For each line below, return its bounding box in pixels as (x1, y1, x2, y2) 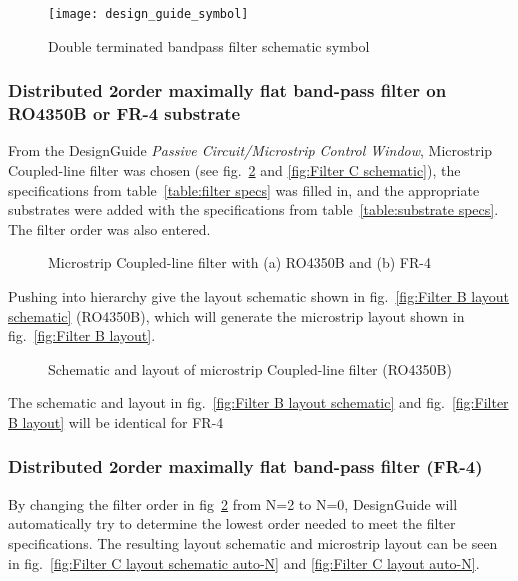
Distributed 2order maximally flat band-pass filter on (8, 78, 447, 103)
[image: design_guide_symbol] (48, 7, 249, 21)
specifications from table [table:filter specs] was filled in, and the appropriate (8, 179, 480, 200)
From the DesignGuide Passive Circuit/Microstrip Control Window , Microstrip (8, 140, 493, 161)
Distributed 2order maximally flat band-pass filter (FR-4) (8, 454, 483, 479)
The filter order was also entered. (8, 218, 211, 239)
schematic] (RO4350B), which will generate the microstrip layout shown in (8, 305, 465, 326)
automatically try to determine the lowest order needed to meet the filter (8, 513, 456, 534)
